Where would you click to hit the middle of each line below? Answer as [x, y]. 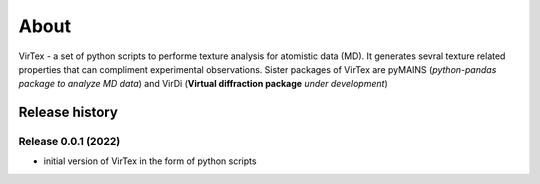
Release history [68, 112]
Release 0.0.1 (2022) [69, 142]
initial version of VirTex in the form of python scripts [150, 161]
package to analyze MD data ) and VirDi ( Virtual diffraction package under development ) [203, 84]
